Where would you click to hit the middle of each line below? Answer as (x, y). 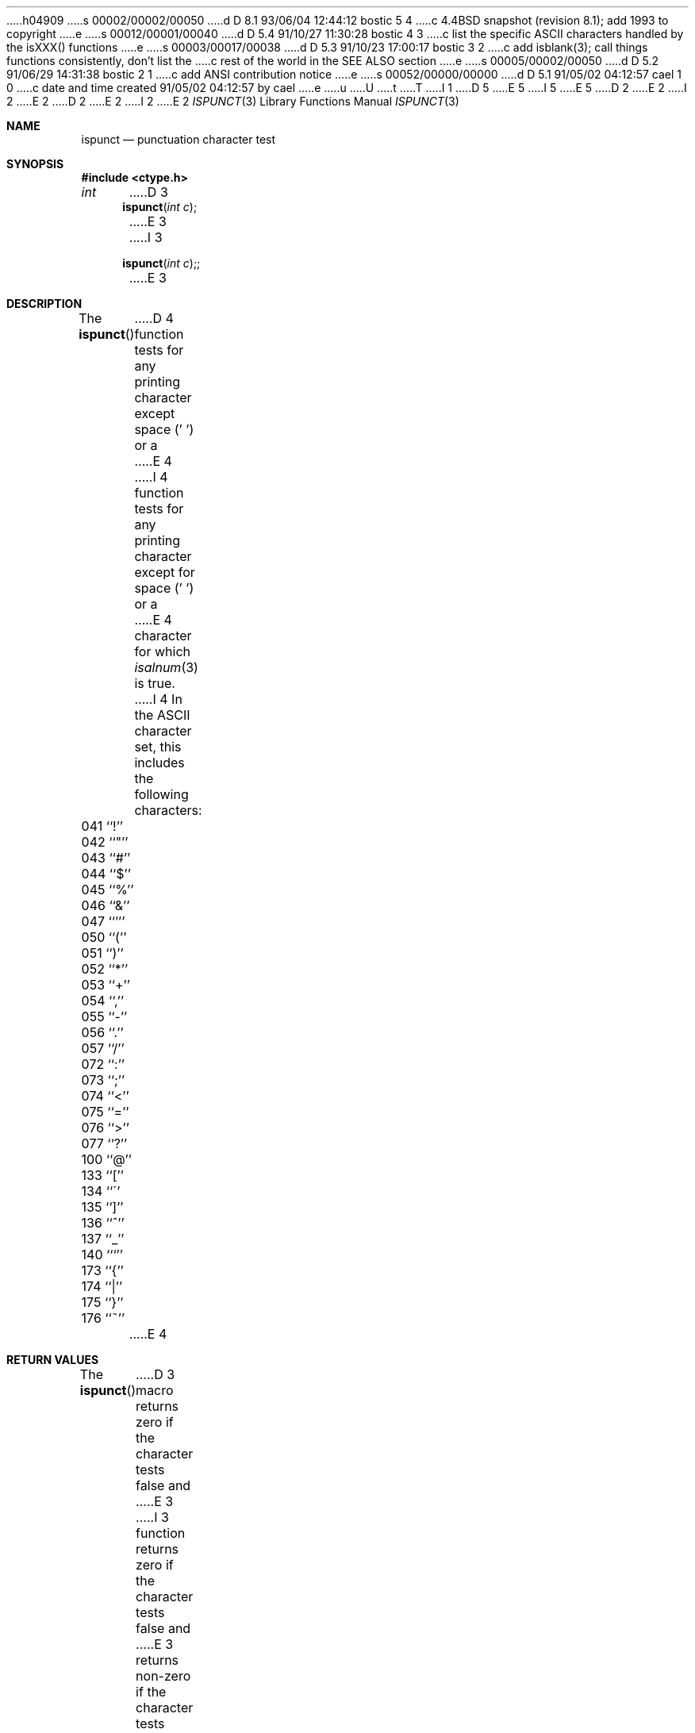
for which (163, 651)
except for (165, 572)
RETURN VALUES (53, 1360)
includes (159, 763)
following (161, 794)
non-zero (163, 1676)
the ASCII (162, 715)
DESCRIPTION (44, 304)
